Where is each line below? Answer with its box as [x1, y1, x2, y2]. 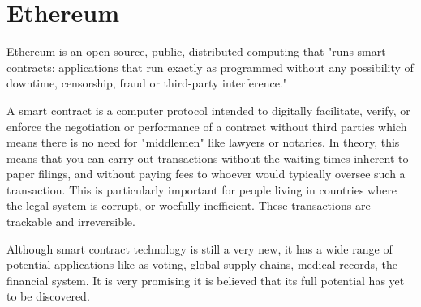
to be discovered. [6, 288, 90, 305]
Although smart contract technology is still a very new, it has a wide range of [6, 240, 393, 257]
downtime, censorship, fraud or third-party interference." [6, 75, 287, 92]
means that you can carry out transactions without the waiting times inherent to [6, 149, 409, 166]
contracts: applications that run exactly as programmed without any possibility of [6, 58, 414, 75]
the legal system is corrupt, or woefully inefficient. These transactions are [6, 197, 371, 214]
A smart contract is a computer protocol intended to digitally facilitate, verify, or [6, 101, 410, 118]
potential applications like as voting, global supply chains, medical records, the [6, 256, 397, 273]
